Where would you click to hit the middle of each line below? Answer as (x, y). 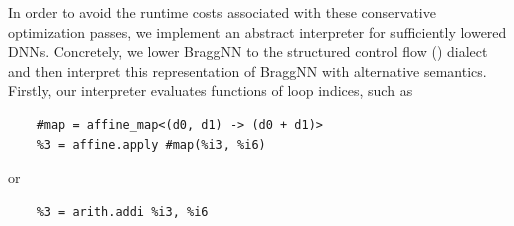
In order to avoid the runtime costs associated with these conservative (222, 12)
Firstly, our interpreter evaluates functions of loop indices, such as (210, 90)
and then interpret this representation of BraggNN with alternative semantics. (247, 70)
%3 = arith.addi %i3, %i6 (122, 211)
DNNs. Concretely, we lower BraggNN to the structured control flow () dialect (248, 51)
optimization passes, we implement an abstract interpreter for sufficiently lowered (257, 31)
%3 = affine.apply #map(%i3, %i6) (151, 144)
